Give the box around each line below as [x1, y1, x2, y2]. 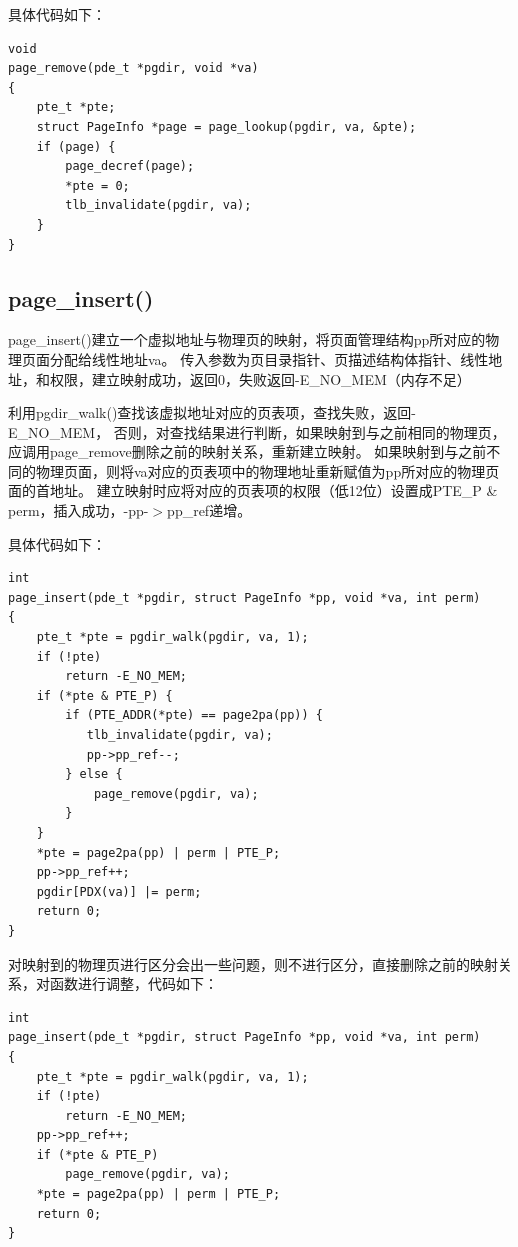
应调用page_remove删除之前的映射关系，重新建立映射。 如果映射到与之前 [8, 441, 487, 462]
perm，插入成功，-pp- [8, 500, 149, 521]
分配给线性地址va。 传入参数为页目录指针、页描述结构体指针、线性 [49, 348, 489, 369]
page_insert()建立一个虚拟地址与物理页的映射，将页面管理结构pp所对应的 [8, 329, 486, 350]
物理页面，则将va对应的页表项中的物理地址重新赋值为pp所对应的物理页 [35, 460, 500, 481]
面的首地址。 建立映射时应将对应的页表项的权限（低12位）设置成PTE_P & [8, 480, 498, 501]
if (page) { [36, 139, 116, 154]
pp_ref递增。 [167, 500, 252, 521]
